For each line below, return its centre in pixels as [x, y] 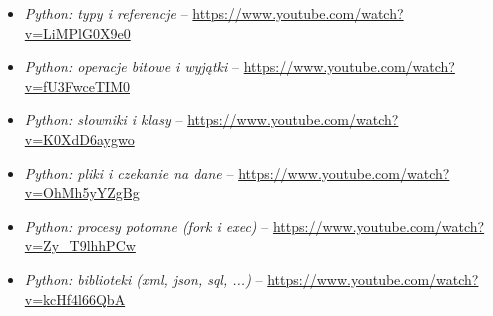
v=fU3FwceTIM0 [77, 85]
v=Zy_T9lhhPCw [80, 245]
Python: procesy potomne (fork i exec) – [146, 225]
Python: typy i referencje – [106, 13]
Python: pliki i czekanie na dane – [129, 172]
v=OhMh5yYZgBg [82, 192]
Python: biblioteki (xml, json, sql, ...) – [143, 278]
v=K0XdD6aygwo [79, 138]
